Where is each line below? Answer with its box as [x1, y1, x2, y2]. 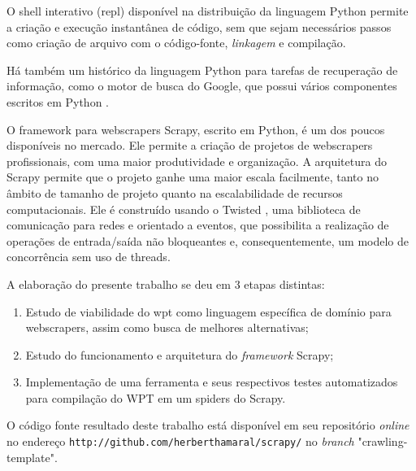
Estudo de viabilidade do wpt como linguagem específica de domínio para [25, 303, 392, 320]
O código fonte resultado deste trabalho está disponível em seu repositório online [6, 416, 409, 434]
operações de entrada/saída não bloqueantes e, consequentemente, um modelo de [6, 232, 409, 249]
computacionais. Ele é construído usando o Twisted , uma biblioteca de [6, 200, 361, 217]
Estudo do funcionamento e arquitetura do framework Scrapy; [25, 346, 334, 363]
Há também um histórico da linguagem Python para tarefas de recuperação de [6, 61, 398, 78]
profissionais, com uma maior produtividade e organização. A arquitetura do [6, 152, 387, 169]
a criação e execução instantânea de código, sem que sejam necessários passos [6, 18, 392, 35]
